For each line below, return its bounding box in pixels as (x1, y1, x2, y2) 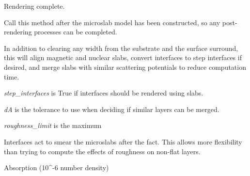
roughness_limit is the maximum (4, 120, 102, 130)
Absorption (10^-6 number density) (4, 162, 109, 173)
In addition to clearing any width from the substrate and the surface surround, (4, 43, 238, 53)
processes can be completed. (34, 27, 117, 37)
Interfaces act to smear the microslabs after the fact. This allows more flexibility (4, 136, 242, 146)
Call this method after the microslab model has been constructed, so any (4, 17, 220, 27)
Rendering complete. (4, 1, 65, 11)
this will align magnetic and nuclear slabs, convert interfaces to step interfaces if (4, 52, 242, 63)
